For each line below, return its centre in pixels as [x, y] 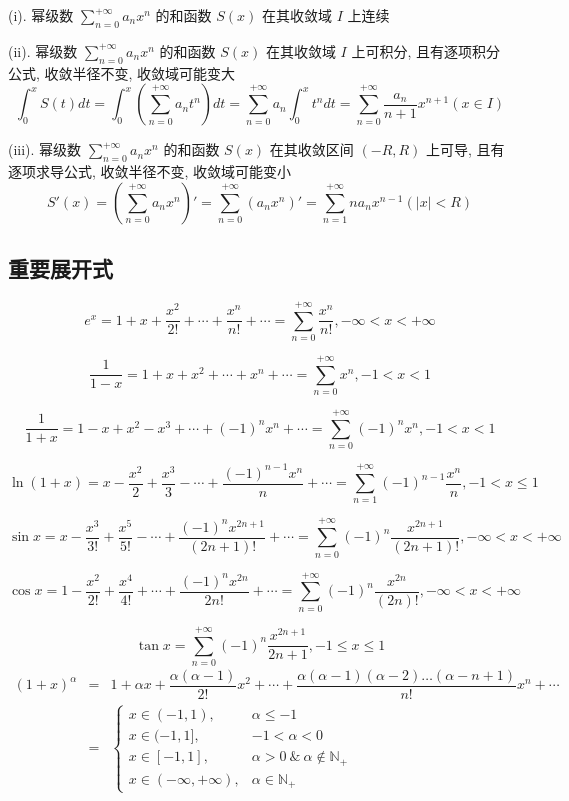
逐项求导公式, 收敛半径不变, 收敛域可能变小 [150, 170]
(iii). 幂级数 [45, 149]
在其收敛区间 [311, 149]
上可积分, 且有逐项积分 [425, 50]
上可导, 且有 [465, 149]
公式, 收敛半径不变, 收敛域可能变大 [122, 72]
